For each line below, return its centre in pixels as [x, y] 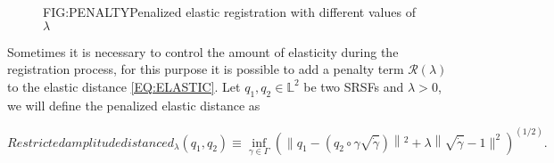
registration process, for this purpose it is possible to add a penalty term [206, 69]
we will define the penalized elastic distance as [134, 105]
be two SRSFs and [354, 86]
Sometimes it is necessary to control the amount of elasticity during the [203, 51]
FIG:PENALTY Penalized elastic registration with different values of [229, 12]
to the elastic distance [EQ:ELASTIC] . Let [124, 86]
